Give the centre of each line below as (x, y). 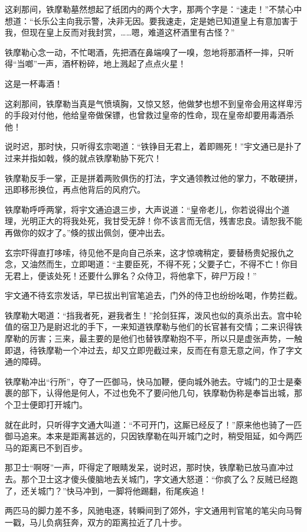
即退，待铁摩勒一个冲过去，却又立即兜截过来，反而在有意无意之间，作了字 (149, 350)
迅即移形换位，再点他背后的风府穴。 (75, 189)
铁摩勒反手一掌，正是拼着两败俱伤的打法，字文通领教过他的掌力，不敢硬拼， (153, 178)
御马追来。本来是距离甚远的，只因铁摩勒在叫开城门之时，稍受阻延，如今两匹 (153, 436)
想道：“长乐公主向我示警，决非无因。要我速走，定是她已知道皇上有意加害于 (151, 20)
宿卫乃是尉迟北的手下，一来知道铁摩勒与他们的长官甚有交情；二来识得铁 (161, 327)
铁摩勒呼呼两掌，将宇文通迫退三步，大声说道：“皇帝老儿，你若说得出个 (143, 209)
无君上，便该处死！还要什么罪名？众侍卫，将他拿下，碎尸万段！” (131, 275)
